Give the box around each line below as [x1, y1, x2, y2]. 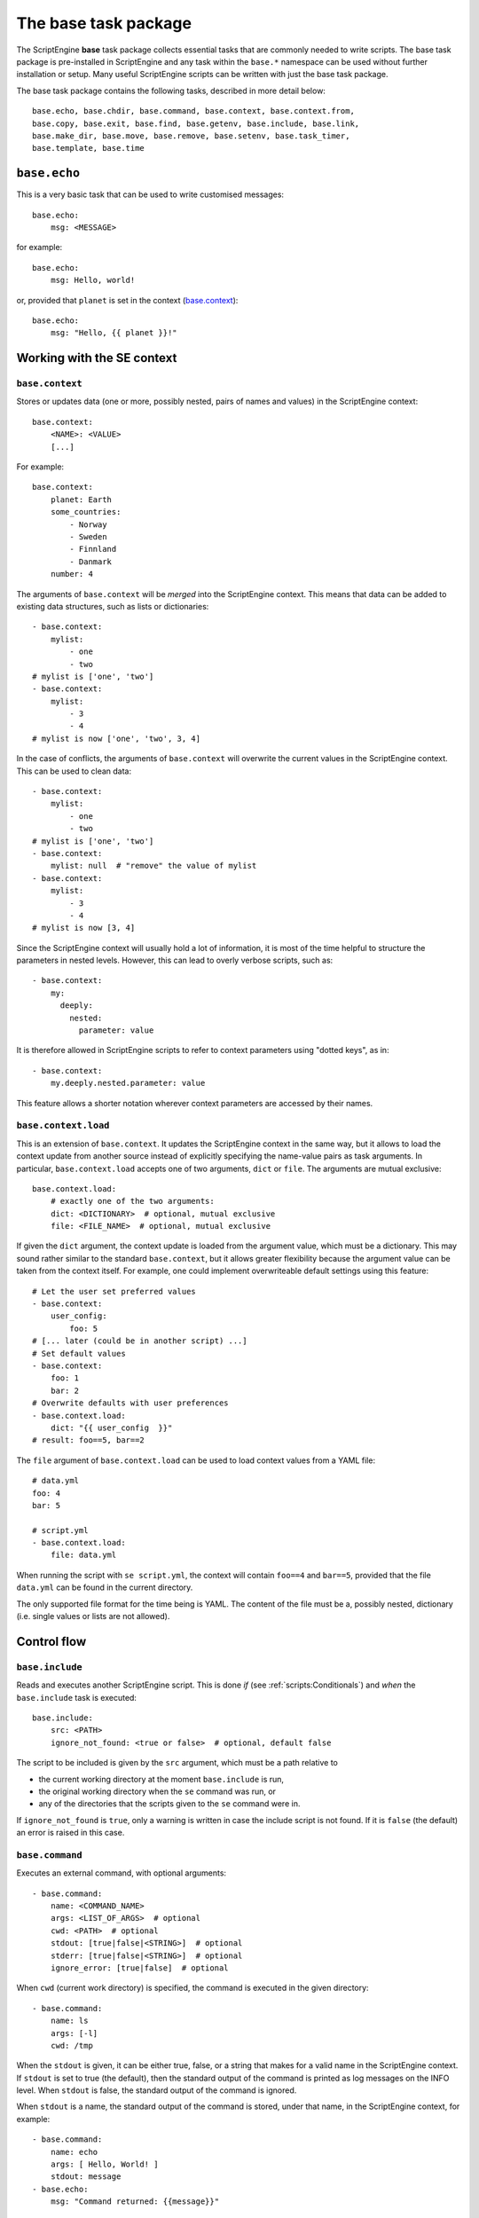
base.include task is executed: [16, 1692, 137, 1703]
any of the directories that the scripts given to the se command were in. [38, 1798, 301, 1809]
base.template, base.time [32, 143, 145, 153]
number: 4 [50, 569, 93, 579]
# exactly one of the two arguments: [50, 1196, 215, 1207]
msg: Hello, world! [50, 275, 136, 286]
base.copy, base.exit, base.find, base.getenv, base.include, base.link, [32, 118, 360, 129]
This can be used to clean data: [16, 766, 132, 776]
